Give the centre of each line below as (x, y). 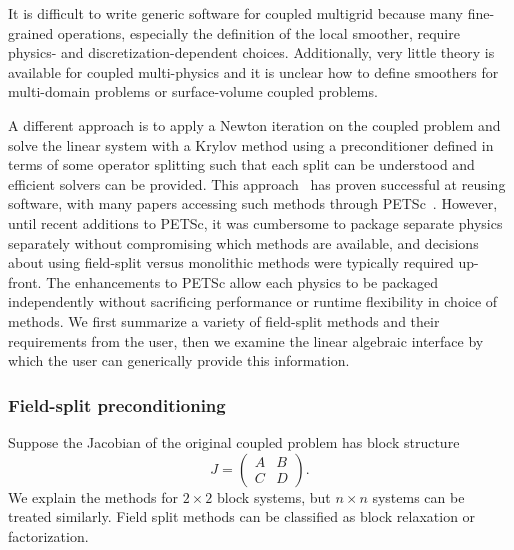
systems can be (418, 496)
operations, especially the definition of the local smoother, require (258, 32)
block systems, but (273, 496)
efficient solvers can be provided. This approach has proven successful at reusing (257, 183)
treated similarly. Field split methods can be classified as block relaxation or (242, 516)
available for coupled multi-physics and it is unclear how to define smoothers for (253, 71)
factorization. (48, 535)
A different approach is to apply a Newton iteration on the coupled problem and (254, 124)
